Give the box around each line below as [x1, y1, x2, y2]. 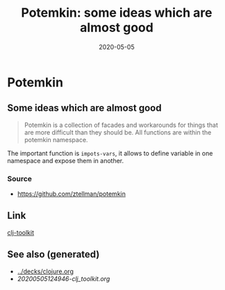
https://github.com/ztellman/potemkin [17, 190, 126, 198]
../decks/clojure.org [17, 267, 74, 275]
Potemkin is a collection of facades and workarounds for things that [24, 121, 219, 129]
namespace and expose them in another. [7, 156, 124, 165]
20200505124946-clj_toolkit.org [17, 274, 110, 283]
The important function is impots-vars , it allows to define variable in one [7, 148, 213, 158]
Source [7, 174, 33, 183]
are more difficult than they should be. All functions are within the [24, 128, 212, 137]
